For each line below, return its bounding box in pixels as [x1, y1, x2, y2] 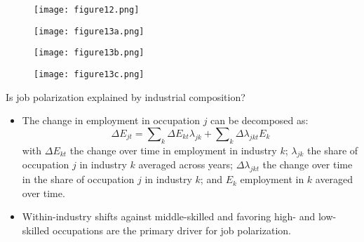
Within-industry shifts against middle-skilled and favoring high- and [22, 209, 316, 224]
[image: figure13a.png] [34, 26, 144, 36]
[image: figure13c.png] [34, 69, 144, 79]
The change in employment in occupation [22, 113, 200, 128]
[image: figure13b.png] [34, 48, 144, 58]
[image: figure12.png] [34, 5, 140, 15]
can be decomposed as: [210, 113, 309, 128]
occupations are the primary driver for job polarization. [53, 222, 291, 237]
